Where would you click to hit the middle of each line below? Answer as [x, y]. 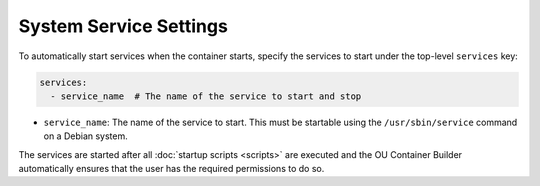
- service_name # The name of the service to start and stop [206, 96]
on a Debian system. [86, 136]
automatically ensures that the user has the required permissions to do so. [171, 169]
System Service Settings [123, 26]
